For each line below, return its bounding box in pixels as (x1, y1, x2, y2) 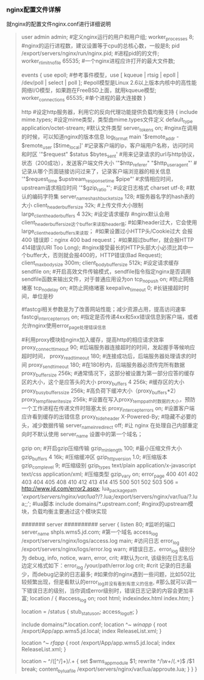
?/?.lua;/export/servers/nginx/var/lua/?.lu (95, 492, 198, 500)
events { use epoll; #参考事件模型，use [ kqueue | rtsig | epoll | (21, 71, 179, 79)
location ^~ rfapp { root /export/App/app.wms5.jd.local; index (21, 639, 175, 646)
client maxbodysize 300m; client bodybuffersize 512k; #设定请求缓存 (21, 259, 180, 267)
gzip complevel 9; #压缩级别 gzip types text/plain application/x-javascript (21, 462, 196, 470)
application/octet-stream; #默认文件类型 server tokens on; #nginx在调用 (21, 124, 198, 133)
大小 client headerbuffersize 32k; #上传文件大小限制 (21, 201, 144, 210)
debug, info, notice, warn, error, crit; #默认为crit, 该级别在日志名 (28, 554, 189, 562)
